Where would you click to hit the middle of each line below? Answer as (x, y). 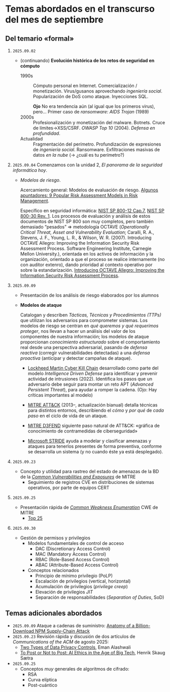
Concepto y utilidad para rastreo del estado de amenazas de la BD (90, 471)
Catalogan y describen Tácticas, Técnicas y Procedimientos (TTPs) (91, 315)
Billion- (143, 625)
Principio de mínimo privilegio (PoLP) (74, 576)
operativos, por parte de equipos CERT (69, 487)
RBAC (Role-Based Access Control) (73, 559)
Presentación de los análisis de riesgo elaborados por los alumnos (89, 295)
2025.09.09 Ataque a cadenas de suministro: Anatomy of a (74, 625)
